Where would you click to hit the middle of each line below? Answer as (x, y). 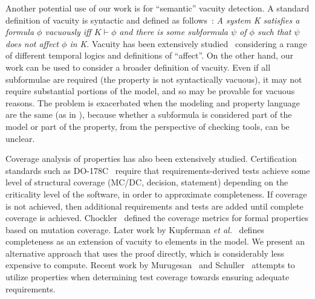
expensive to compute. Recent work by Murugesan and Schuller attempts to (150, 265)
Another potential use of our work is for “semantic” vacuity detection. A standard (157, 8)
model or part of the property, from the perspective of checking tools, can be (148, 126)
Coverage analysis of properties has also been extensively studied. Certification (151, 159)
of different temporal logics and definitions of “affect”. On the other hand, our (149, 55)
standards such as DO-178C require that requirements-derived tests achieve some (158, 170)
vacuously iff (68, 32)
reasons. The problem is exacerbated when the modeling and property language (153, 102)
